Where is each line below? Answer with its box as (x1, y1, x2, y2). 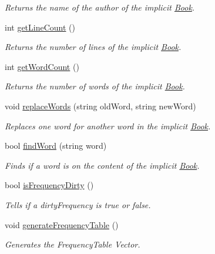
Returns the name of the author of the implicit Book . (5, 1, 195, 13)
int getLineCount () (5, 21, 76, 33)
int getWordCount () (5, 60, 79, 72)
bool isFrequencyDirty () (5, 179, 94, 191)
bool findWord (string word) (5, 139, 107, 152)
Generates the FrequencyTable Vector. (5, 238, 140, 250)
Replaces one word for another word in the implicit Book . (5, 119, 211, 132)
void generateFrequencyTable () (5, 218, 119, 230)
